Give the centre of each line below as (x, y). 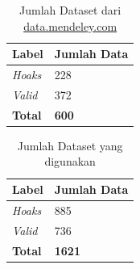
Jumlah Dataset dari (70, 10)
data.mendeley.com (70, 25)
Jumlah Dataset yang (70, 145)
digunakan (70, 161)
